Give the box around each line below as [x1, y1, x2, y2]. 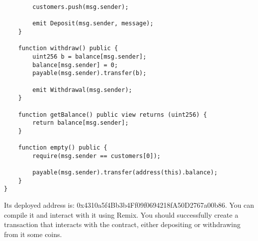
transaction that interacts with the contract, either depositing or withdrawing [4, 219, 241, 230]
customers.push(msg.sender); [32, 3, 129, 10]
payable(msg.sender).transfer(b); [32, 70, 147, 77]
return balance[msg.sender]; [32, 119, 129, 127]
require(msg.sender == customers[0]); [32, 152, 161, 160]
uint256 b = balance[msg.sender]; [32, 53, 147, 60]
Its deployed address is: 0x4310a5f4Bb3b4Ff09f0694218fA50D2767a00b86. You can [4, 200, 255, 210]
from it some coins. [4, 229, 62, 239]
